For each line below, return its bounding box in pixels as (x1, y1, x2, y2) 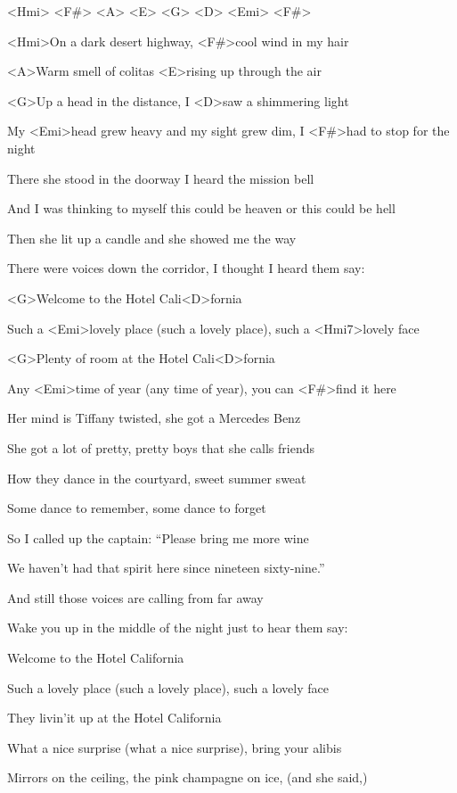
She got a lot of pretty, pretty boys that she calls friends (7, 438, 314, 457)
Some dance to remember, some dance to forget (7, 499, 266, 517)
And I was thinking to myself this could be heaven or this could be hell (7, 199, 396, 218)
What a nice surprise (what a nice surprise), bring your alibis (7, 738, 342, 756)
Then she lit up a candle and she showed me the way (7, 228, 297, 247)
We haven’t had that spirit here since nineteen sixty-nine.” (7, 558, 325, 577)
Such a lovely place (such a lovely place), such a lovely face (7, 678, 329, 697)
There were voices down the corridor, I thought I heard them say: (7, 259, 365, 277)
